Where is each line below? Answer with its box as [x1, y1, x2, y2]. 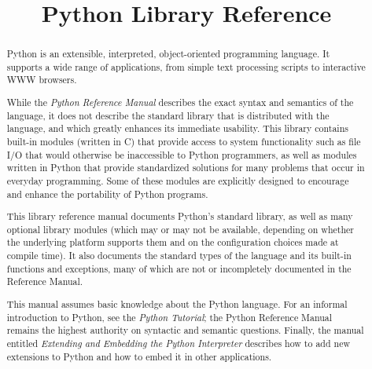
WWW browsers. [6, 73, 77, 86]
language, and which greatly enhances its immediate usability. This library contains [6, 122, 348, 135]
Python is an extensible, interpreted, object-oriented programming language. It [6, 47, 330, 60]
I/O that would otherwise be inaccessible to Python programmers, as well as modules [6, 148, 357, 161]
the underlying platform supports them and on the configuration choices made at [6, 236, 339, 249]
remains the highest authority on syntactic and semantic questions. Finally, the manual [6, 323, 364, 337]
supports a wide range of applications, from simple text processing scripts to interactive [6, 60, 366, 73]
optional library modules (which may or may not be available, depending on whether [6, 222, 354, 236]
